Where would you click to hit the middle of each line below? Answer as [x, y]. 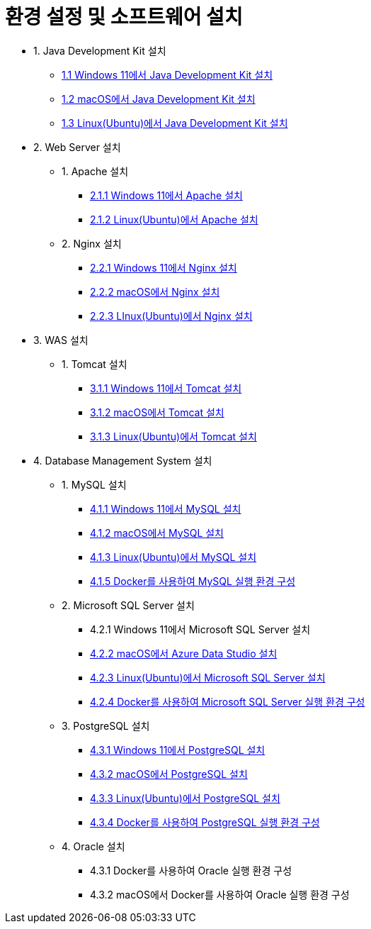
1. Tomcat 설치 [95, 364]
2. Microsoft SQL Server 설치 [128, 605]
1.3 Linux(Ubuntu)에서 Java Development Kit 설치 [175, 123]
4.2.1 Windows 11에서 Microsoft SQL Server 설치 [200, 629]
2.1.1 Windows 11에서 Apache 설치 [166, 195]
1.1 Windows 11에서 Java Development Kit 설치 [167, 74]
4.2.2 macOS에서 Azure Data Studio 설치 [184, 653]
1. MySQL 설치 [94, 484]
